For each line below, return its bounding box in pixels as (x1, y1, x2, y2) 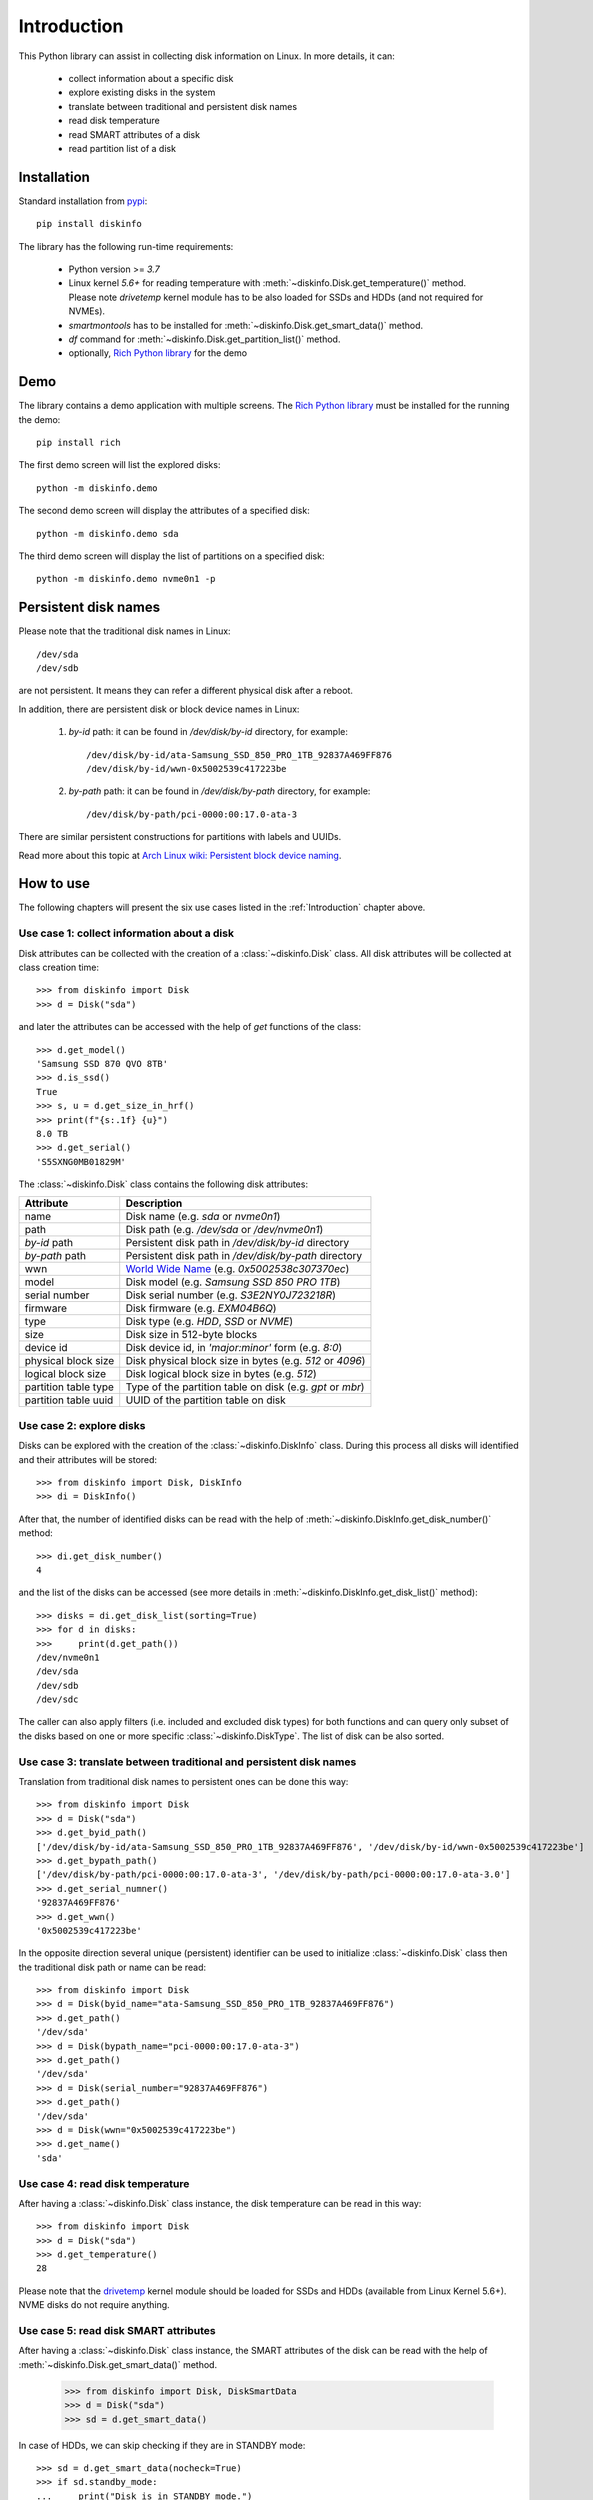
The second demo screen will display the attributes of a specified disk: (18, 505, 310, 517)
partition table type (24, 1380, 115, 1394)
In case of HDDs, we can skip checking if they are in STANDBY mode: (18, 2439, 306, 2451)
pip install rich (36, 437, 121, 448)
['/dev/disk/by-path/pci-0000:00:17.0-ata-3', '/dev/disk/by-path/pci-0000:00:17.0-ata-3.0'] (36, 1869, 511, 1880)
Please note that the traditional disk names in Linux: (18, 625, 231, 637)
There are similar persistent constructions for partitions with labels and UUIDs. (18, 831, 342, 843)
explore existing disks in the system (68, 86, 216, 99)
